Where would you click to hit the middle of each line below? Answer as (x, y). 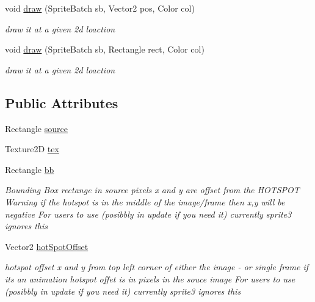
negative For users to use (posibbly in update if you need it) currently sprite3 (148, 214)
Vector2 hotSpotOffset (47, 246)
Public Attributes (62, 102)
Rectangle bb (30, 169)
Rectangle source (36, 128)
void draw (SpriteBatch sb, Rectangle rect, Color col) (105, 49)
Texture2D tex (32, 149)
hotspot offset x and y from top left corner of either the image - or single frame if (157, 267)
